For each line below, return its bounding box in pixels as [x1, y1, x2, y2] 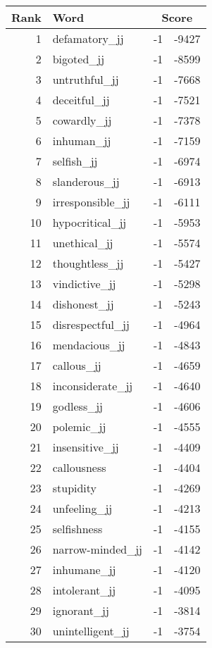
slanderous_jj [52, 173, 120, 189]
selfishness [52, 521, 103, 537]
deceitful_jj [52, 92, 110, 108]
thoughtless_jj [52, 255, 124, 271]
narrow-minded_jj [52, 541, 142, 557]
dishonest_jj [52, 296, 114, 312]
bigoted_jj [52, 51, 105, 67]
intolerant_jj [52, 582, 116, 598]
